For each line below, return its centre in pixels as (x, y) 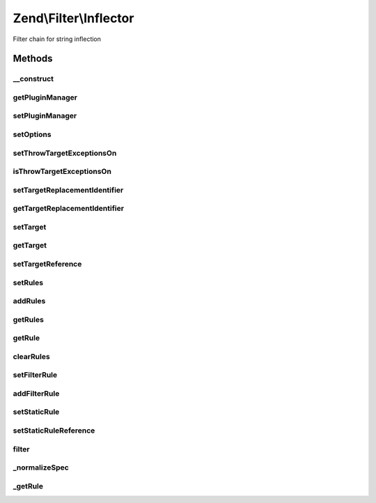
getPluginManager (45, 97)
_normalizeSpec (41, 468)
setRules (28, 282)
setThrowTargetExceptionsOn (65, 153)
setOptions (32, 134)
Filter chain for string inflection (57, 39)
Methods (33, 59)
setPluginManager (45, 116)
